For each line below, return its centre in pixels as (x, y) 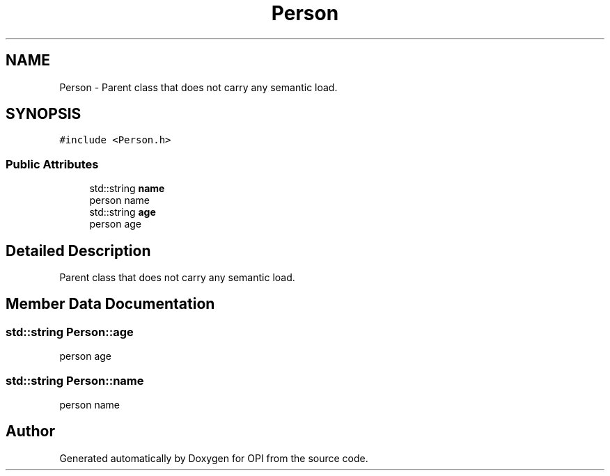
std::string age (123, 212)
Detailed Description (78, 251)
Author (30, 431)
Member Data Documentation (110, 304)
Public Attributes (52, 164)
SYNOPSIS (44, 114)
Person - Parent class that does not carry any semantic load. (198, 87)
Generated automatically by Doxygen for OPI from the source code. (214, 458)
